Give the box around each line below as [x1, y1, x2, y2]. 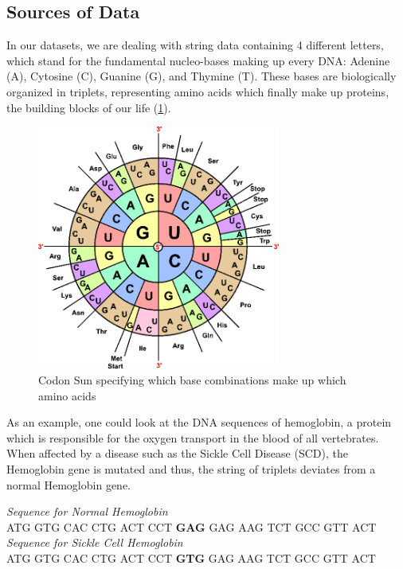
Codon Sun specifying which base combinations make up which [38, 371, 346, 388]
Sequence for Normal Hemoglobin [6, 503, 168, 520]
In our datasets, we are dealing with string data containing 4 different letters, [6, 37, 384, 53]
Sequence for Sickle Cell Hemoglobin [6, 534, 183, 551]
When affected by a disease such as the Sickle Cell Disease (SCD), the [6, 445, 348, 462]
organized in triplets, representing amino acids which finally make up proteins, [6, 83, 389, 99]
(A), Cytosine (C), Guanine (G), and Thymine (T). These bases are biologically [6, 68, 397, 84]
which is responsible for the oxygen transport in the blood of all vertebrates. [6, 429, 379, 446]
